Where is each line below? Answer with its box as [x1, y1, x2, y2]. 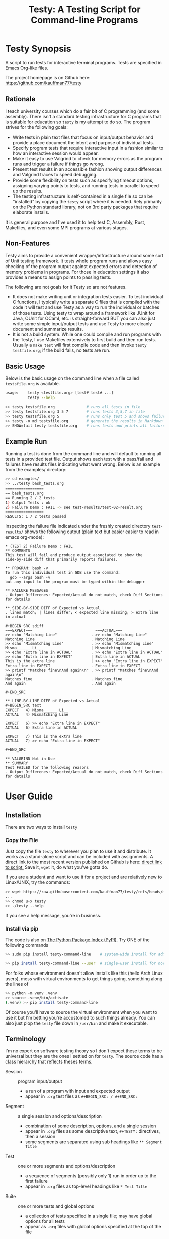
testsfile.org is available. [5, 381, 60, 387]
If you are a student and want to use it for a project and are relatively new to [5, 874, 162, 880]
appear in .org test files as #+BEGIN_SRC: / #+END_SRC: [25, 1093, 138, 1099]
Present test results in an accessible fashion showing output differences [12, 166, 162, 172]
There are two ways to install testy [5, 824, 78, 830]
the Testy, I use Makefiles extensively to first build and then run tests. [12, 336, 156, 342]
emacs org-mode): [5, 534, 44, 540]
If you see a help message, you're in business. [5, 912, 102, 918]
